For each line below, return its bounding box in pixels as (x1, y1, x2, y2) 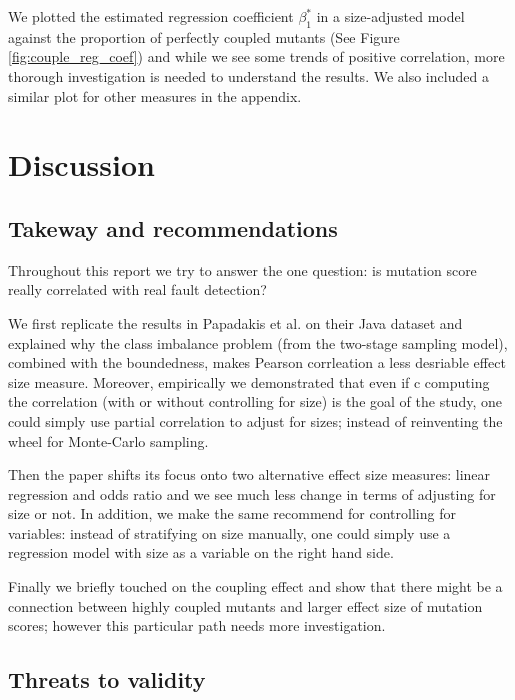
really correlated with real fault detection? (8, 279, 267, 300)
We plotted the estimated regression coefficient (8, 6, 294, 26)
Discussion (8, 144, 155, 185)
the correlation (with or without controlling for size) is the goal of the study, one (8, 391, 502, 412)
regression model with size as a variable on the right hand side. (8, 542, 394, 563)
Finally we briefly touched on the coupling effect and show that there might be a (8, 576, 503, 597)
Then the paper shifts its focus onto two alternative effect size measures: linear (8, 464, 491, 485)
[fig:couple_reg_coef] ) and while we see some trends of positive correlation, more (8, 46, 505, 67)
